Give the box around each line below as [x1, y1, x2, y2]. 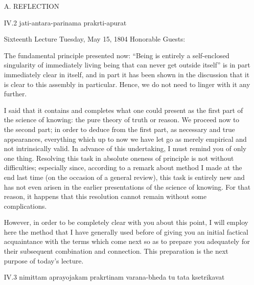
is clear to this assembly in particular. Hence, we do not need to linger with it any [4, 79, 250, 89]
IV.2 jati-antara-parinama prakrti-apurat [4, 17, 127, 27]
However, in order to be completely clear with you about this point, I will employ [4, 217, 249, 227]
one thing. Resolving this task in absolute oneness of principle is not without [4, 153, 234, 163]
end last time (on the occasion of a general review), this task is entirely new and [4, 172, 245, 182]
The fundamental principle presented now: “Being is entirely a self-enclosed [4, 50, 230, 60]
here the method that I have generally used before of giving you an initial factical [4, 226, 249, 237]
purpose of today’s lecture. [4, 255, 84, 265]
